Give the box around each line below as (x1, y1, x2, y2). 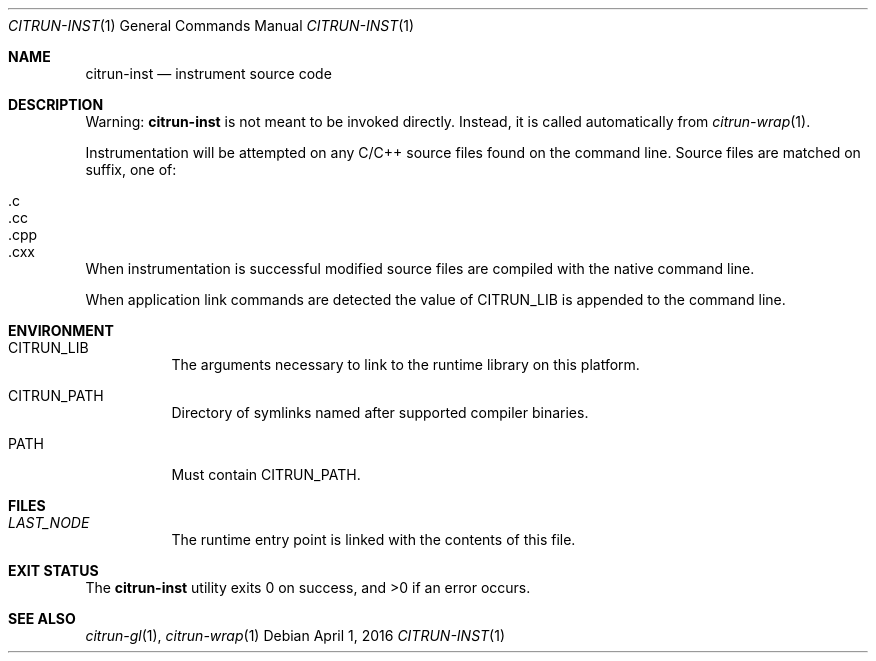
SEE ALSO (8, 610, 76, 627)
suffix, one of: (85, 161, 177, 178)
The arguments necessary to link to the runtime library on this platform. (171, 356, 640, 373)
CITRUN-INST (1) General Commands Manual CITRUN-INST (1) (8, 17, 415, 34)
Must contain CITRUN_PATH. (171, 466, 361, 483)
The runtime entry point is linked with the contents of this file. (171, 531, 576, 548)
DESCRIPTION (8, 96, 104, 113)
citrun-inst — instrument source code (85, 65, 332, 82)
